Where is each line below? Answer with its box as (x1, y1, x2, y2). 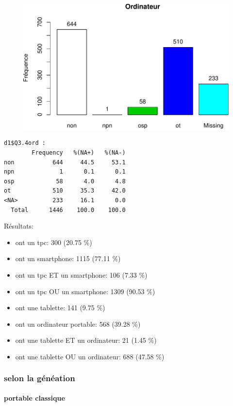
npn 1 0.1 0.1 (4, 168, 126, 176)
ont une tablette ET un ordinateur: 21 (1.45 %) (15, 335, 157, 345)
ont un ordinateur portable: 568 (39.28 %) (15, 318, 141, 329)
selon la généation (4, 372, 75, 384)
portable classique (4, 393, 65, 403)
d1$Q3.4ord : (4, 140, 46, 147)
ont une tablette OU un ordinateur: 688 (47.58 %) (15, 351, 165, 361)
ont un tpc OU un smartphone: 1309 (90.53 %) (15, 286, 155, 296)
